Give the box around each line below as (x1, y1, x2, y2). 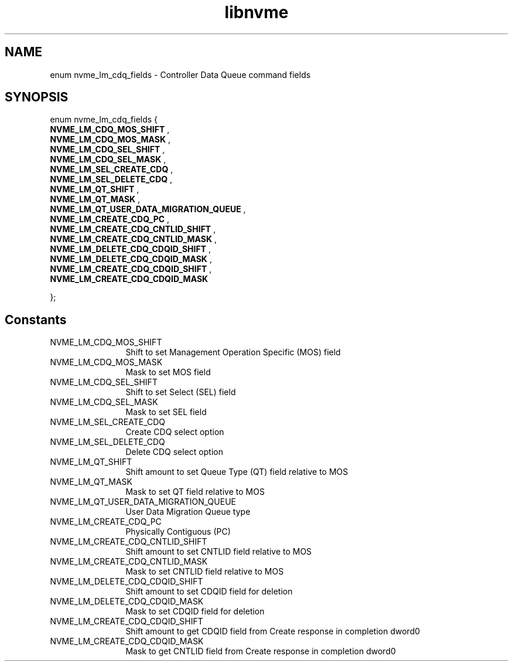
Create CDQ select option (125, 427, 224, 437)
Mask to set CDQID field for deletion (125, 606, 265, 617)
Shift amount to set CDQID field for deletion (125, 586, 293, 597)
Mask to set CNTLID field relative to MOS (125, 566, 284, 577)
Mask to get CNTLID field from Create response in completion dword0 (125, 646, 396, 657)
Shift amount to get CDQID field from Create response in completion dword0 (125, 626, 420, 637)
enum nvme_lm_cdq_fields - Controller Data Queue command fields (50, 69, 311, 80)
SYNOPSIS (5, 90, 69, 105)
